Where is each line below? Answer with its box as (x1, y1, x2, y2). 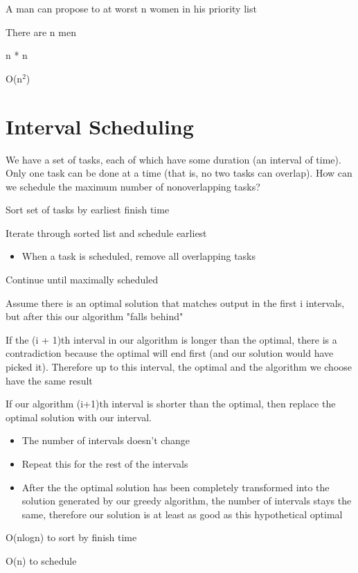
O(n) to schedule (6, 553, 77, 567)
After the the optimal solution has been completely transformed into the (21, 479, 330, 494)
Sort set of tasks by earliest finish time (6, 202, 170, 217)
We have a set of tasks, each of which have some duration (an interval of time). (6, 152, 341, 166)
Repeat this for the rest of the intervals (21, 457, 188, 470)
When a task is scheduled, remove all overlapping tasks (21, 249, 256, 263)
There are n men (6, 24, 76, 39)
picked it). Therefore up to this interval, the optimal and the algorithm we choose (6, 360, 352, 374)
